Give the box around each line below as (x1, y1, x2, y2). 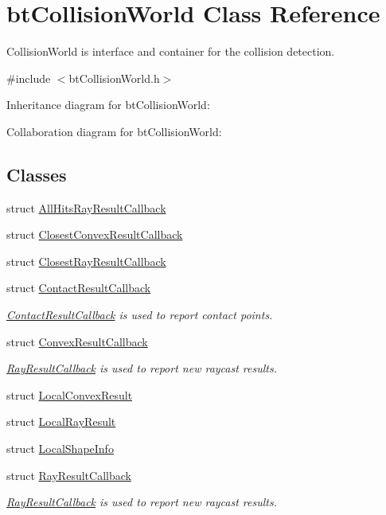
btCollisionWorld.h (68, 69, 160, 86)
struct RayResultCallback (6, 466, 131, 483)
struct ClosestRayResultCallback (6, 252, 166, 269)
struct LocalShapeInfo (6, 440, 114, 457)
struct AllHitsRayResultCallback (6, 199, 166, 216)
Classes (6, 162, 67, 186)
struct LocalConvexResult (6, 386, 133, 403)
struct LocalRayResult (6, 413, 116, 430)
